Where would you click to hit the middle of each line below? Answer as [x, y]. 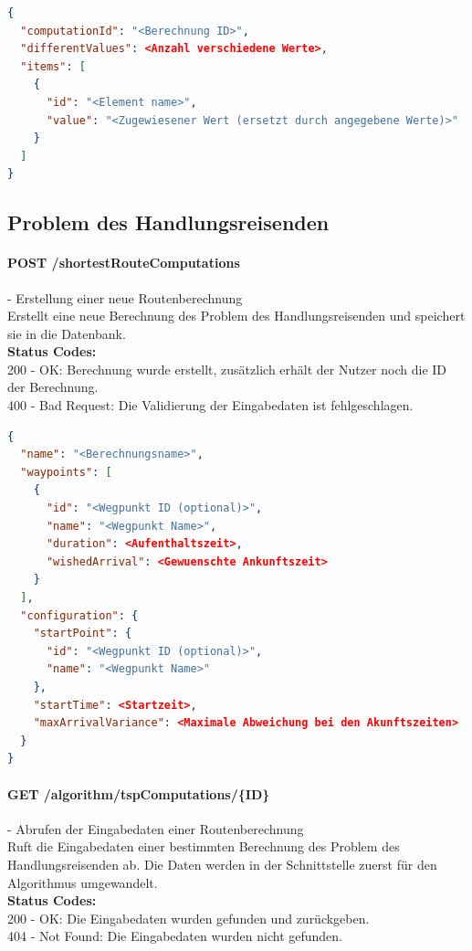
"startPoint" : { [83, 634]
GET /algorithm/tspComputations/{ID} [139, 793]
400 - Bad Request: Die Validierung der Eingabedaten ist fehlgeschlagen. [210, 405]
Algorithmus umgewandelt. [83, 882]
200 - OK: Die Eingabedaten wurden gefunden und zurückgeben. [189, 918]
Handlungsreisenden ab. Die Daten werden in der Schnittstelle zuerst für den [222, 864]
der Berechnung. [53, 387]
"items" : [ [53, 66]
